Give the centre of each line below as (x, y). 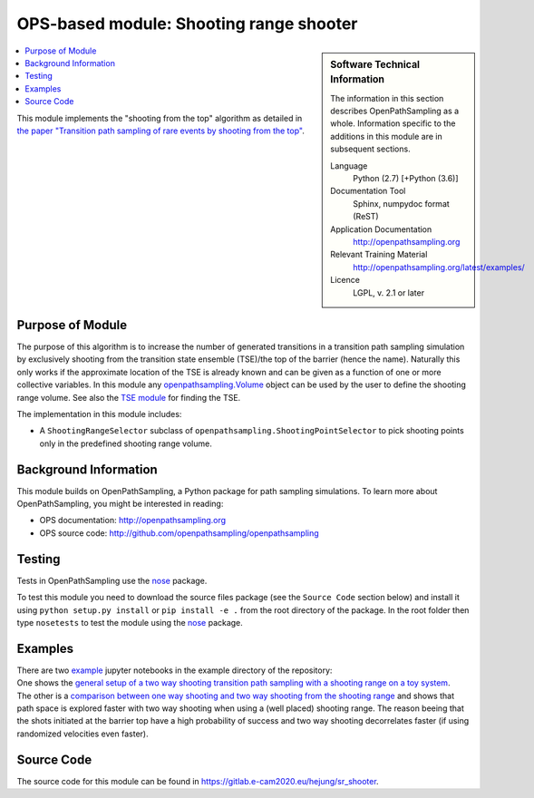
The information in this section (387, 98)
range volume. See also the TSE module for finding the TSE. (129, 397)
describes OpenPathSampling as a (395, 111)
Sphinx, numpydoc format (402, 203)
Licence (345, 280)
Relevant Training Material (379, 255)
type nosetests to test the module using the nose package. (130, 622)
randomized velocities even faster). (83, 734)
